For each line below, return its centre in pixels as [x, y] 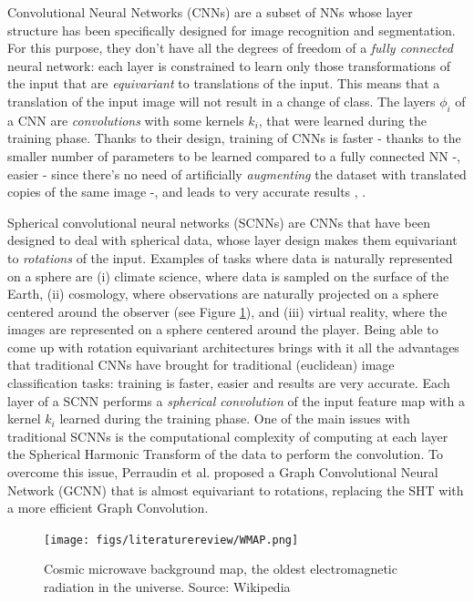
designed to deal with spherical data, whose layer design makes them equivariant [232, 240]
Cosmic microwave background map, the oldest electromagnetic [221, 569]
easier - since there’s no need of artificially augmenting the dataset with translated [237, 173]
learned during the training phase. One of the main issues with [235, 418]
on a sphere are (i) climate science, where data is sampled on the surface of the [228, 275]
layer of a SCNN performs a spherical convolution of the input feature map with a [236, 400]
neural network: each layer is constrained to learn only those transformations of [229, 65]
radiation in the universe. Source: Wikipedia [167, 587]
